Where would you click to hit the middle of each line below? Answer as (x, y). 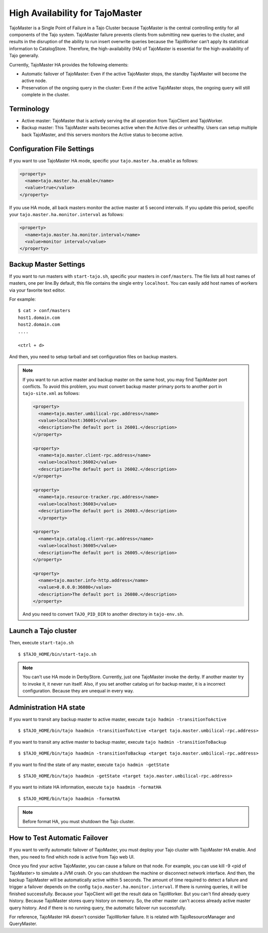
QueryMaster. (23, 924)
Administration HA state (47, 707)
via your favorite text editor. (37, 290)
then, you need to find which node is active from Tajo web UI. (72, 856)
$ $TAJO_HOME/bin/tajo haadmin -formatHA (69, 798)
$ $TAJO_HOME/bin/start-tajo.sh (57, 654)
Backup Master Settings (47, 264)
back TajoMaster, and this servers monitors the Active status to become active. (102, 135)
